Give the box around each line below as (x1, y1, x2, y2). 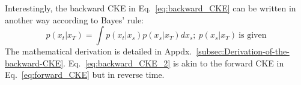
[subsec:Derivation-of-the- (196, 45, 290, 57)
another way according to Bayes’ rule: (5, 13, 144, 26)
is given (239, 31, 267, 40)
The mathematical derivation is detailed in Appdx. (5, 45, 192, 57)
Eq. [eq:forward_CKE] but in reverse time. (5, 68, 165, 81)
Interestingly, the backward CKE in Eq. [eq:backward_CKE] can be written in (5, 2, 296, 14)
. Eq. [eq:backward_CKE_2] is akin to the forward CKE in (63, 56, 284, 69)
